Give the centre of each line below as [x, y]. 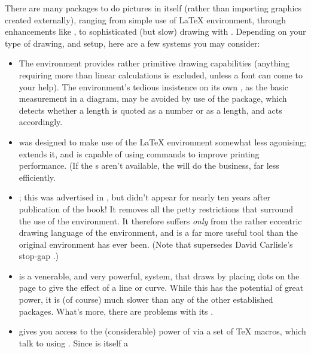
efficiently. [37, 177]
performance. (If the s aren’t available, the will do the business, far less [149, 165]
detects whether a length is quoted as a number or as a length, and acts [150, 110]
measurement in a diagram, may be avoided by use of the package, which [153, 98]
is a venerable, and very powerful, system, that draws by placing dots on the [159, 276]
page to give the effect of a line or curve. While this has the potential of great [161, 287]
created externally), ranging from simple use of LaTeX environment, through [145, 19]
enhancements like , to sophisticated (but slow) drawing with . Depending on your [155, 31]
